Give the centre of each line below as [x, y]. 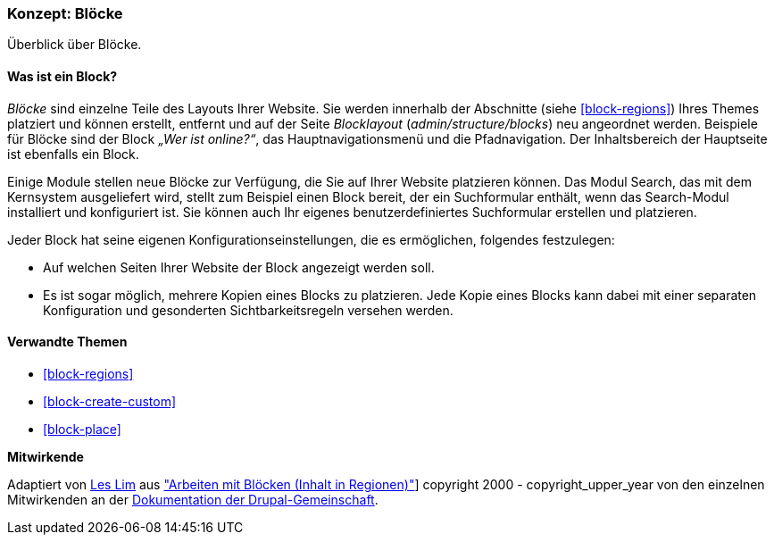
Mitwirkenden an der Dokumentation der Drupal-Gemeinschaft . [193, 499]
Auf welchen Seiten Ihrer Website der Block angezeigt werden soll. [239, 267]
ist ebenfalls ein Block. [73, 154]
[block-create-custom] [110, 401]
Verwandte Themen [67, 342]
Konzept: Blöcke [65, 13]
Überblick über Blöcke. [75, 45]
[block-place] [82, 429]
